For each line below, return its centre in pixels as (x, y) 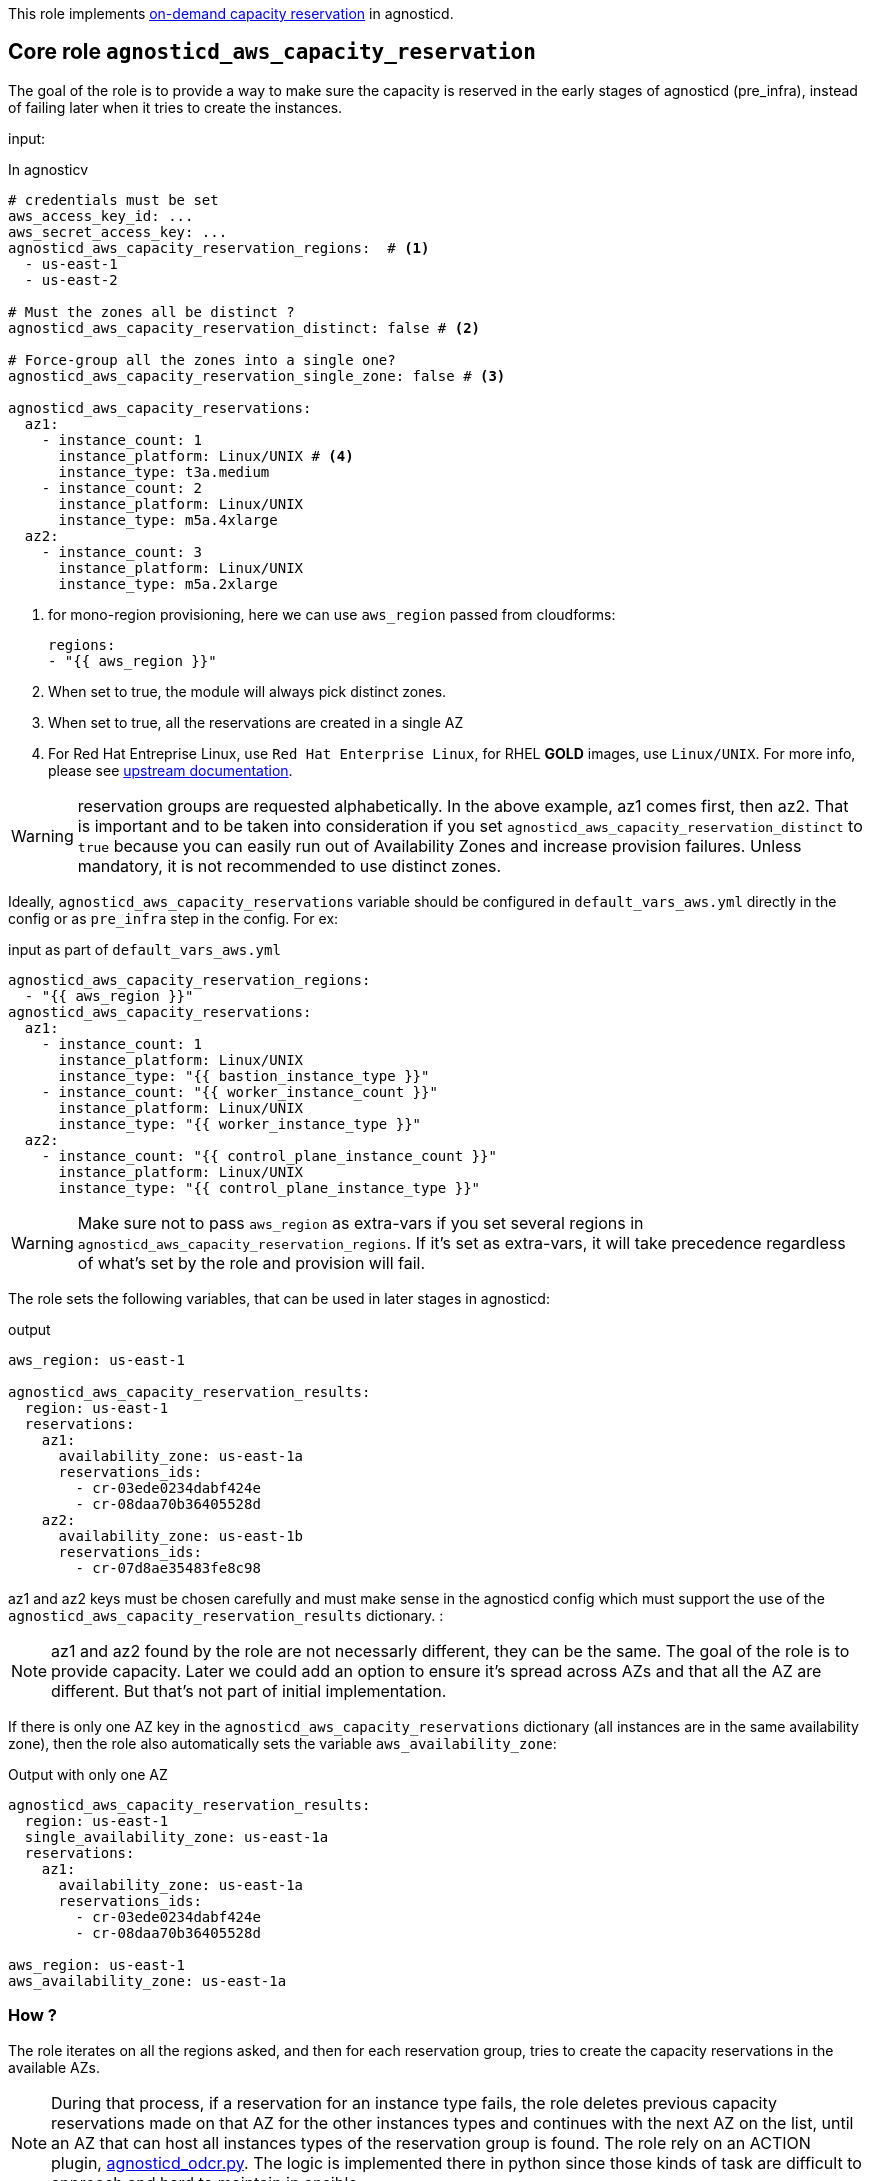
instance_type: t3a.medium (164, 471)
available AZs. (54, 2067)
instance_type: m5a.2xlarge (168, 583)
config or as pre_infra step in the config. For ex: (173, 918)
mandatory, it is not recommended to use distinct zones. (289, 865)
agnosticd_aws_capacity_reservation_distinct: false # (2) (244, 327)
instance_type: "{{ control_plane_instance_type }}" (269, 1187)
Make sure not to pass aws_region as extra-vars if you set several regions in (360, 1222)
